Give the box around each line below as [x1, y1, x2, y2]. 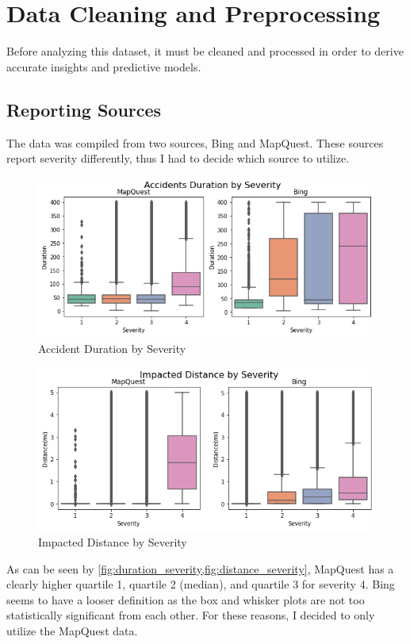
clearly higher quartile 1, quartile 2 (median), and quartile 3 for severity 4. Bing [6, 576, 395, 592]
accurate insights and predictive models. [6, 58, 201, 75]
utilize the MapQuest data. [6, 623, 138, 639]
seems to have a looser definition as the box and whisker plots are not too [6, 591, 365, 608]
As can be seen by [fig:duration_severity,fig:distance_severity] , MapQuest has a [6, 560, 394, 577]
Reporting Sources [6, 97, 162, 121]
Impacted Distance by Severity [38, 534, 187, 550]
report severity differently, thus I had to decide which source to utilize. [6, 150, 350, 167]
